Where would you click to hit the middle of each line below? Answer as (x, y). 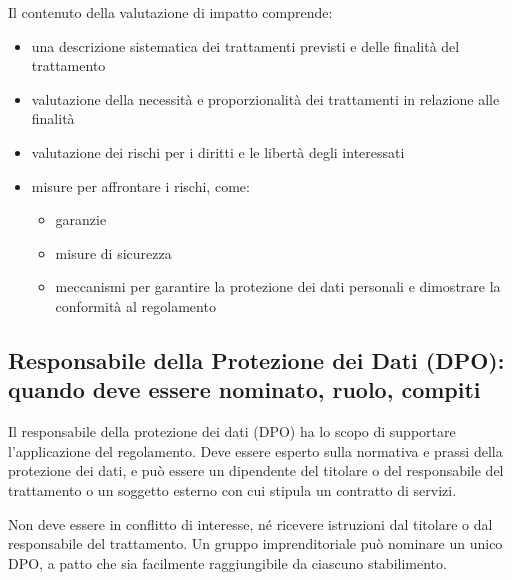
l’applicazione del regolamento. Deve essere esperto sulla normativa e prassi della (255, 450)
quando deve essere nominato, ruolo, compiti (244, 389)
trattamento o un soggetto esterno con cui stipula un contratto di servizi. (232, 489)
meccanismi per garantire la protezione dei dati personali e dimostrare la (278, 286)
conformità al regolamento (135, 305)
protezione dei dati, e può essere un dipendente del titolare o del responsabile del (256, 470)
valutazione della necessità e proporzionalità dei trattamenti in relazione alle (265, 98)
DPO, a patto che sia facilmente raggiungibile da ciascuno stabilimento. (227, 562)
